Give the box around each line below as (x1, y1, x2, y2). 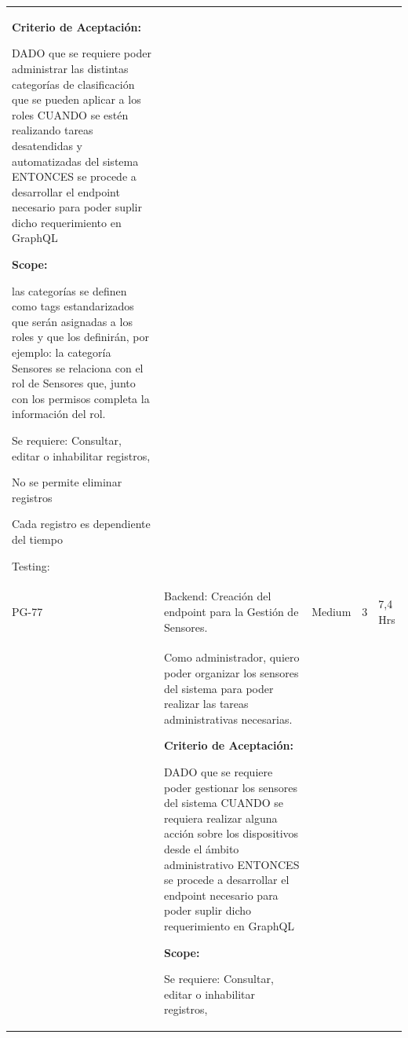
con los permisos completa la (12, 390, 150, 406)
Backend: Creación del (164, 588, 271, 604)
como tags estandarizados (12, 298, 134, 314)
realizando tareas (12, 122, 93, 138)
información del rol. (12, 405, 106, 422)
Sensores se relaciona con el (12, 359, 144, 376)
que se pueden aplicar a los (12, 91, 141, 108)
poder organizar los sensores (164, 665, 299, 681)
